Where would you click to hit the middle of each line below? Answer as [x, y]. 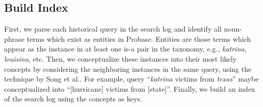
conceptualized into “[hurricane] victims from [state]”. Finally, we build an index [130, 88]
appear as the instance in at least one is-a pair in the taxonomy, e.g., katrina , [125, 49]
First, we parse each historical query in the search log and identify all [113, 29]
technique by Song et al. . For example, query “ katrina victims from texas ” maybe [131, 79]
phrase [14, 38]
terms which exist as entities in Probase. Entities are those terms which [139, 38]
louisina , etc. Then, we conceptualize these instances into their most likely [120, 58]
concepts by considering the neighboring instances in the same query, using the [128, 69]
